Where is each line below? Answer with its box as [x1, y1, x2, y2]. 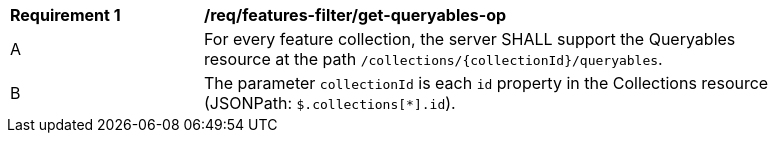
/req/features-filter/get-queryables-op [204, 5, 507, 25]
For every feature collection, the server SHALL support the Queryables [204, 29, 736, 49]
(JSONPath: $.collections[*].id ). [204, 93, 456, 113]
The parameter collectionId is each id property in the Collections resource [204, 73, 769, 93]
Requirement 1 [10, 5, 121, 25]
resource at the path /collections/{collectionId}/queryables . [204, 49, 663, 69]
